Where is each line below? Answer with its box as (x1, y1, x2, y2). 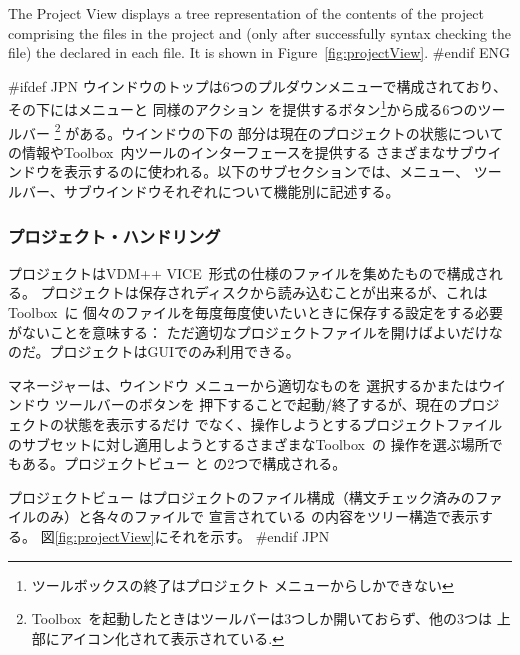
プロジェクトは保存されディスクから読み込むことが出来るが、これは (40, 282, 488, 303)
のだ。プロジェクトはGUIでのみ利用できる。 (8, 341, 300, 362)
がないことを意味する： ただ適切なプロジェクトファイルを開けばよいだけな (8, 321, 503, 342)
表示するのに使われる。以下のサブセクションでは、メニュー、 (63, 161, 470, 182)
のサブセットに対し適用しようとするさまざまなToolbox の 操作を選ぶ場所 (8, 433, 489, 454)
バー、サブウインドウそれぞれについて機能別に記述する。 (21, 181, 400, 202)
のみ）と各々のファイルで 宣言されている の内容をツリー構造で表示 (35, 506, 479, 527)
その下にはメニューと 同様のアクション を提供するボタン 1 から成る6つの (8, 96, 478, 120)
